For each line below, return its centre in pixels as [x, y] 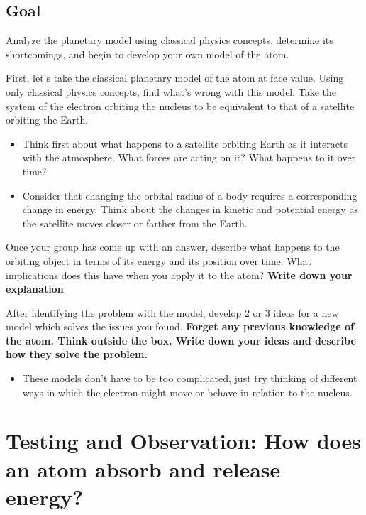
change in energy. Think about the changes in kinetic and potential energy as [190, 209]
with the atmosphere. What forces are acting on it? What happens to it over [189, 157]
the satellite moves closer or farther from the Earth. [135, 223]
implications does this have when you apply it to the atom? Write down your [179, 275]
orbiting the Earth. [47, 120]
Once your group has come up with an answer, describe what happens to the [173, 247]
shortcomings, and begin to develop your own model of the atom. [148, 54]
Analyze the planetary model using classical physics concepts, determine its [170, 40]
